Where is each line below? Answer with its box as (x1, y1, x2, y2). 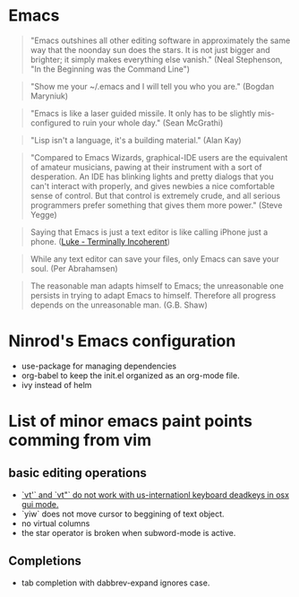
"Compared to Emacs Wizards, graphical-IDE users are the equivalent (30, 151, 288, 162)
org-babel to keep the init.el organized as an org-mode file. (21, 369, 240, 381)
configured (30, 117, 72, 128)
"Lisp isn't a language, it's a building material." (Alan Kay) (30, 134, 243, 145)
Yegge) (30, 209, 57, 220)
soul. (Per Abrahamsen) (30, 263, 118, 273)
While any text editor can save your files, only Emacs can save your (30, 253, 279, 264)
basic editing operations (8, 465, 147, 480)
